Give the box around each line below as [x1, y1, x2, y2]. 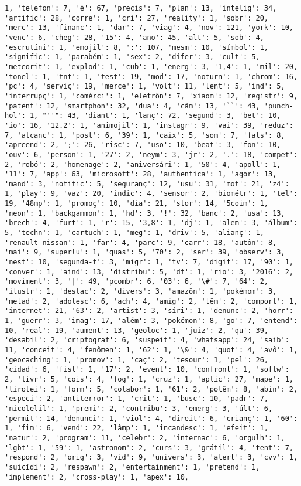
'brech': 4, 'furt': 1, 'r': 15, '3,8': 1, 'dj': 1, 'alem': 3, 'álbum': [5, 219, 298, 227]
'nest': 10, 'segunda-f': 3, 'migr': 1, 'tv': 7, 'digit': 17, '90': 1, [5, 258, 293, 267]
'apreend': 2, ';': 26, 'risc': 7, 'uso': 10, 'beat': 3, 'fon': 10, [5, 141, 281, 149]
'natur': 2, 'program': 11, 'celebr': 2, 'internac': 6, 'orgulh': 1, [5, 433, 285, 442]
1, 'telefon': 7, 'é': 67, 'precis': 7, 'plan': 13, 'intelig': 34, [5, 4, 277, 12]
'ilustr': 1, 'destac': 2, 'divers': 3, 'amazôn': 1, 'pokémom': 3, [5, 287, 277, 296]
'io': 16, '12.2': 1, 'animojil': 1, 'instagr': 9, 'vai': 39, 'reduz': [5, 121, 293, 130]
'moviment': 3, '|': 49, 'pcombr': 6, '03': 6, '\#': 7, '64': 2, [5, 277, 269, 286]
